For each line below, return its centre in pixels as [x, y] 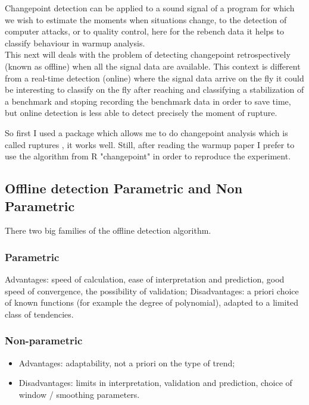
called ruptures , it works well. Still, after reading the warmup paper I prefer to [150, 144]
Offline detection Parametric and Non [124, 188]
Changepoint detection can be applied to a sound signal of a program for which [150, 8]
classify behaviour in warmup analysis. [75, 43]
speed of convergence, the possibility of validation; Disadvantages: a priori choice [152, 291]
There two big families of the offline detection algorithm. [108, 230]
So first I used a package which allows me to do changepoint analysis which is [146, 132]
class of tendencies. [39, 314]
